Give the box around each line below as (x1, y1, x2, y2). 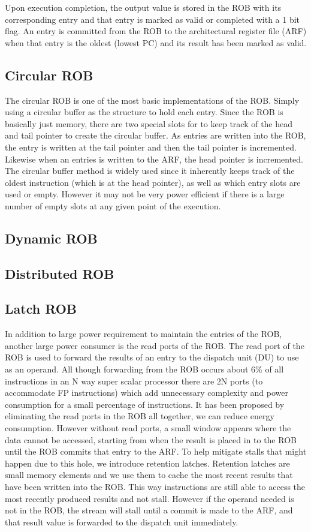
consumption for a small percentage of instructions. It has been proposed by (5, 398, 285, 410)
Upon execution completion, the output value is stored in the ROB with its (5, 1, 282, 13)
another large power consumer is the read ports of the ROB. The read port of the (5, 339, 304, 351)
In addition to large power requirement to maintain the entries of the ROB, (5, 327, 282, 340)
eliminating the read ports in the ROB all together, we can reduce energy (5, 410, 274, 422)
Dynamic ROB (5, 229, 98, 247)
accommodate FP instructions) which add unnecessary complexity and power (5, 386, 288, 399)
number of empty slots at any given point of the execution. (5, 199, 221, 212)
